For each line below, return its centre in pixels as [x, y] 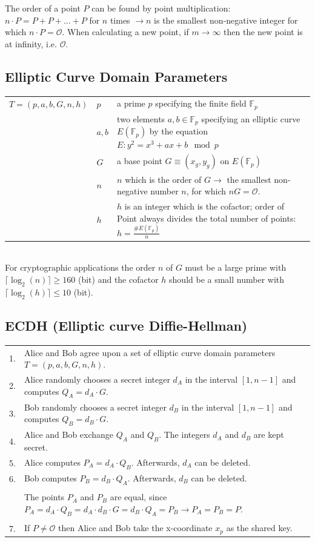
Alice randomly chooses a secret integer [97, 379]
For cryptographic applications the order [80, 267]
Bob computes [50, 478]
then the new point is [263, 32]
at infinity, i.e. [31, 43]
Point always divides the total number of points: [207, 218]
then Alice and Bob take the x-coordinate [135, 528]
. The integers [184, 435]
